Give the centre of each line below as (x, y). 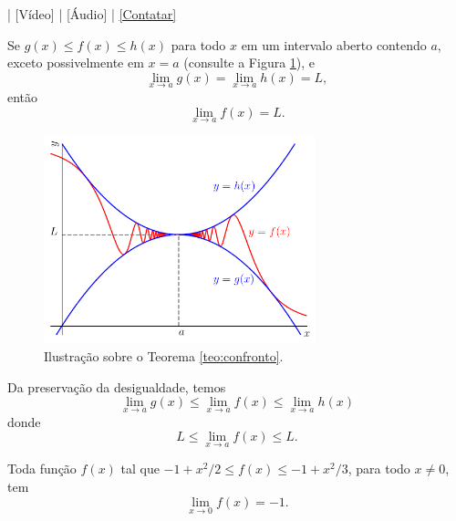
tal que (140, 469)
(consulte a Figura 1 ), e (249, 63)
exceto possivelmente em (76, 63)
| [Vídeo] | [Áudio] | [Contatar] (92, 14)
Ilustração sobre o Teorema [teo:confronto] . (164, 356)
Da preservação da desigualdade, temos (117, 386)
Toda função (42, 469)
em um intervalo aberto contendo (334, 44)
